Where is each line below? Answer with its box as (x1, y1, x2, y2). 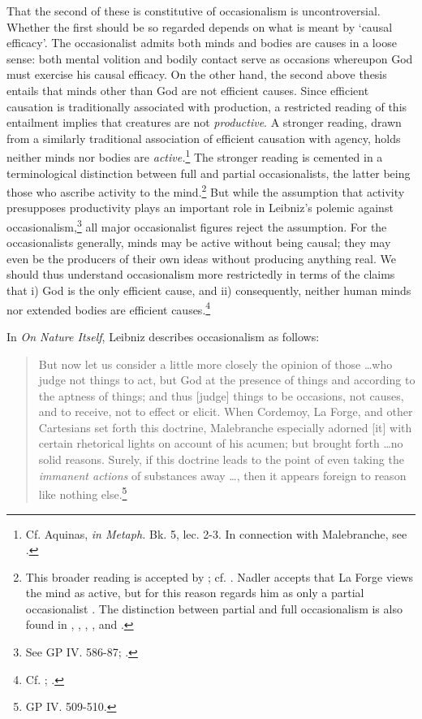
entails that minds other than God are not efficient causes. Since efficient (6, 81, 369, 98)
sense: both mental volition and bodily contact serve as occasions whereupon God (6, 50, 413, 67)
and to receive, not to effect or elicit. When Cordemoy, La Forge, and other (38, 403, 413, 420)
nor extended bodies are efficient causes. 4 (6, 298, 211, 318)
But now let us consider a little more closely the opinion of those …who (38, 355, 393, 372)
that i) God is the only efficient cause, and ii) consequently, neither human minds (6, 282, 411, 299)
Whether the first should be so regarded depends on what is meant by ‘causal (6, 18, 393, 35)
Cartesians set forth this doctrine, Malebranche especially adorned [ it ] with (38, 418, 412, 435)
